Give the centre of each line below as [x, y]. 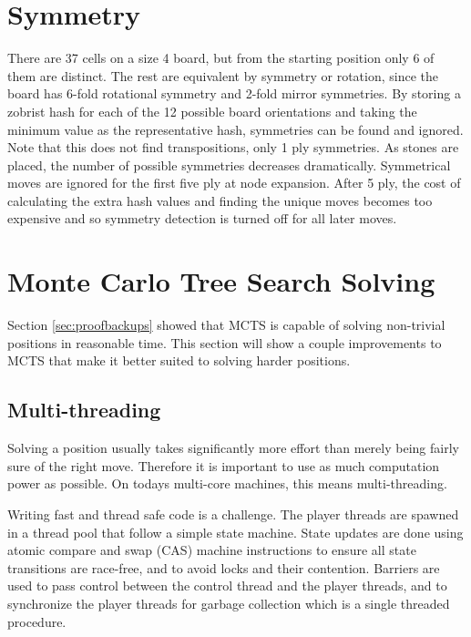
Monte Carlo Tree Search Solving [221, 281]
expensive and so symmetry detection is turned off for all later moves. [202, 218]
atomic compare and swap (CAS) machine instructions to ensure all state [212, 550]
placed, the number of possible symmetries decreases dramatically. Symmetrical [229, 164]
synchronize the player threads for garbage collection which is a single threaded [229, 603]
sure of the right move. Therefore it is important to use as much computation [224, 465]
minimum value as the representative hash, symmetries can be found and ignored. [235, 129]
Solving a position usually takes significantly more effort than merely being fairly [233, 448]
